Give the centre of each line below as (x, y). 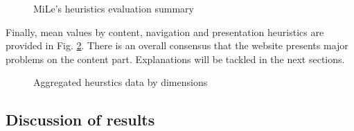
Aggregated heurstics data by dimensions (121, 82)
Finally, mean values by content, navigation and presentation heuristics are (165, 32)
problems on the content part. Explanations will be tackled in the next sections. (175, 59)
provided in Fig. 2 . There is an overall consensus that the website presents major (177, 45)
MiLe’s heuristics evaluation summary (114, 8)
